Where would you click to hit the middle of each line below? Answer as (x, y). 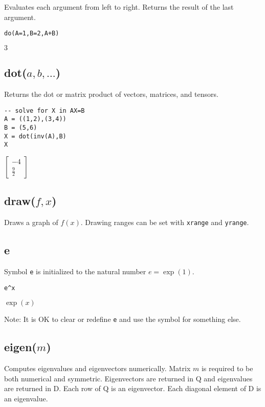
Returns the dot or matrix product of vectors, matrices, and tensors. (111, 94)
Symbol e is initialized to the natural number (75, 271)
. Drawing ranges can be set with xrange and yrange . (165, 222)
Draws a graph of (31, 222)
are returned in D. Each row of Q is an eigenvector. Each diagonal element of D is (133, 388)
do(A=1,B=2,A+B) (32, 34)
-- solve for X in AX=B (45, 110)
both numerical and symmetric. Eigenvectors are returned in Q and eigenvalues (128, 378)
